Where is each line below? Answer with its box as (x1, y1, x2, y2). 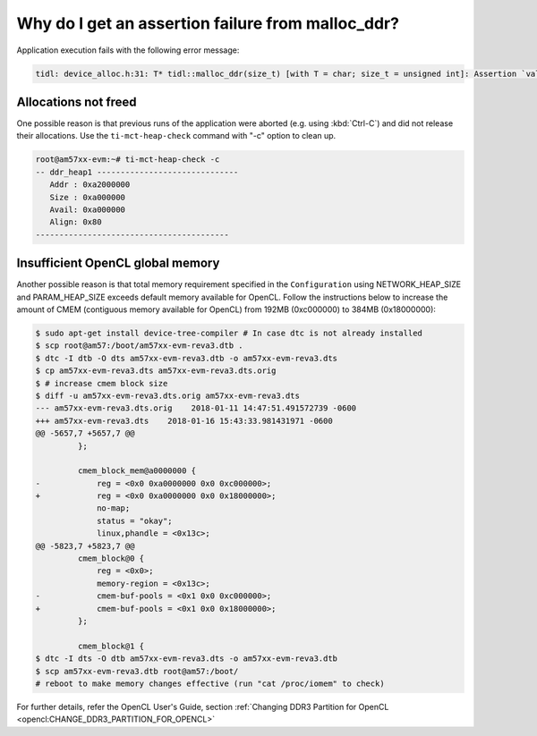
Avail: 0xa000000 (49, 204, 125, 215)
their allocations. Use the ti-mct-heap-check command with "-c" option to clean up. (16, 131, 337, 141)
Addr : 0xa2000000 (49, 180, 131, 190)
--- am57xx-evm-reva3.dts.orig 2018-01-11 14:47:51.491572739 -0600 (35, 403, 357, 413)
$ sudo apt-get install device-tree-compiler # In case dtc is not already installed (35, 328, 422, 339)
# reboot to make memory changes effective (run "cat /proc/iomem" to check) (35, 678, 385, 689)
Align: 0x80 (49, 217, 102, 227)
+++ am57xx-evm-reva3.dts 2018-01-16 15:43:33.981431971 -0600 (35, 416, 333, 426)
